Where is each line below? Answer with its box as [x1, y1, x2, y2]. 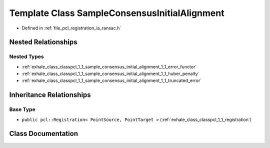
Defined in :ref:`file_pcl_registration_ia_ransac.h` [21, 25, 121, 31]
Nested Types [9, 53, 44, 60]
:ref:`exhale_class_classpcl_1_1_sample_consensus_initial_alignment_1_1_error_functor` [21, 63, 197, 69]
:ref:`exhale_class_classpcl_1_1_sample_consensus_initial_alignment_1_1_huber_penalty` [21, 70, 199, 77]
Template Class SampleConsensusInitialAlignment [9, 7, 224, 18]
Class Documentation [9, 129, 78, 138]
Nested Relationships [9, 38, 77, 46]
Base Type [9, 106, 35, 113]
